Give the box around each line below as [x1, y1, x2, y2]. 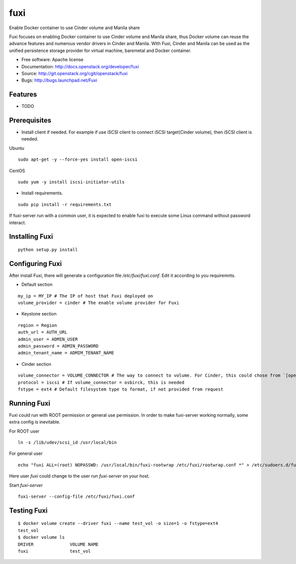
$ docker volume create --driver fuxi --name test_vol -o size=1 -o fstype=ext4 [18, 521, 219, 526]
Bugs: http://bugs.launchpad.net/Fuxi [21, 77, 97, 84]
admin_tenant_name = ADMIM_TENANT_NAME [18, 350, 114, 356]
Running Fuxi [9, 399, 50, 407]
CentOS [9, 168, 25, 174]
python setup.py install [18, 247, 78, 253]
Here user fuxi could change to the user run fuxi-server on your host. [9, 473, 150, 479]
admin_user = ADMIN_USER [18, 336, 78, 342]
